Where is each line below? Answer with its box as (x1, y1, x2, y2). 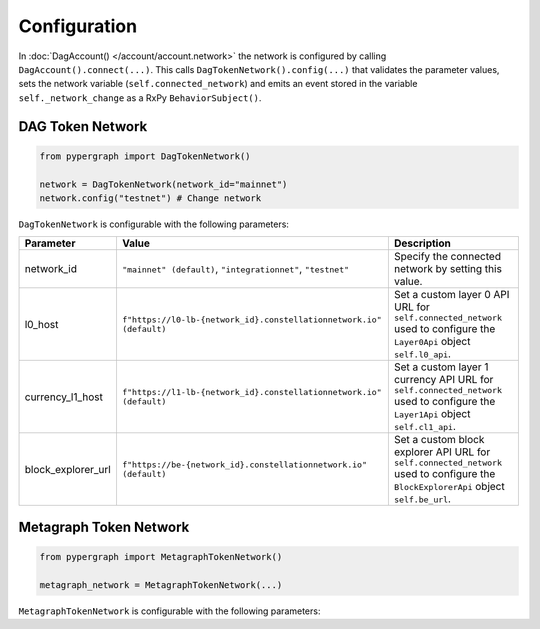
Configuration (18, 15, 138, 37)
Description (393, 236, 452, 250)
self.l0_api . (393, 347, 452, 361)
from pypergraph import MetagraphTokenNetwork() (39, 551, 283, 562)
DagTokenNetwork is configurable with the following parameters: (18, 218, 290, 230)
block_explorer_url (24, 462, 112, 476)
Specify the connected (393, 250, 502, 264)
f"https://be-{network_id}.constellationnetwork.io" (121, 459, 368, 470)
